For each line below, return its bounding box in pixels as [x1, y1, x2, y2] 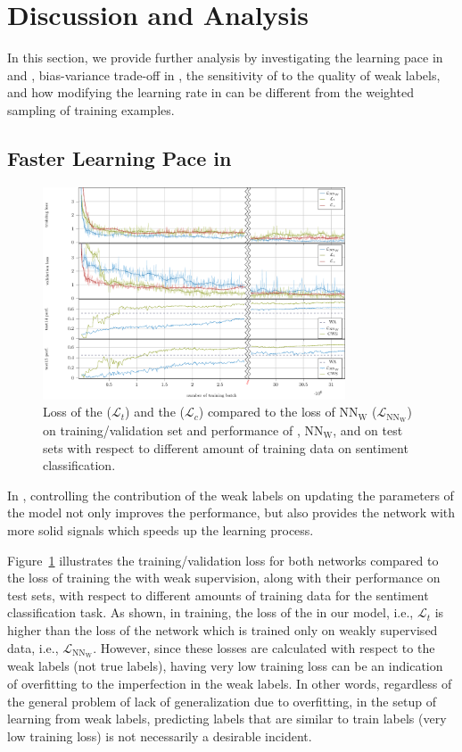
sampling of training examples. [7, 100, 175, 119]
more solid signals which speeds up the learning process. [7, 520, 314, 539]
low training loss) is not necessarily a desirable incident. [7, 726, 312, 745]
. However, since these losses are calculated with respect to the [93, 638, 435, 657]
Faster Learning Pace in [7, 144, 232, 171]
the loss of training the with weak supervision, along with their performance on [7, 568, 441, 587]
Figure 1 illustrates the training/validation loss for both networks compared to [7, 550, 439, 569]
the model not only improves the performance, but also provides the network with [7, 503, 456, 522]
